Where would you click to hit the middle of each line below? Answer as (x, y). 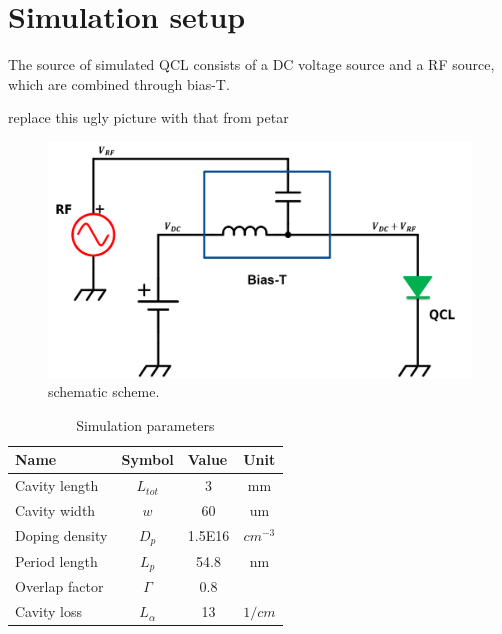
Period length (56, 560)
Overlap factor (59, 586)
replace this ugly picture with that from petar (148, 117)
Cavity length (57, 485)
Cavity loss (49, 611)
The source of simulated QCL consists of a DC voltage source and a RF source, (251, 64)
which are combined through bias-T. (119, 83)
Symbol (147, 459)
